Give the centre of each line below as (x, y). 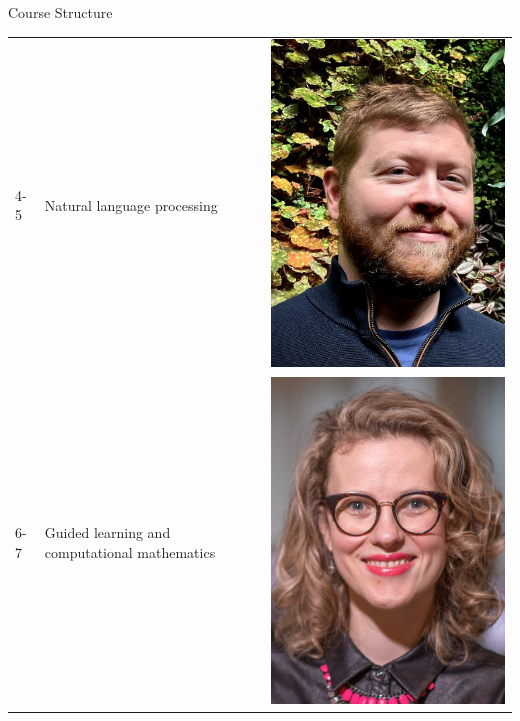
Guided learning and (107, 532)
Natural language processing (131, 204)
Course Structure (60, 12)
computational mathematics (130, 551)
